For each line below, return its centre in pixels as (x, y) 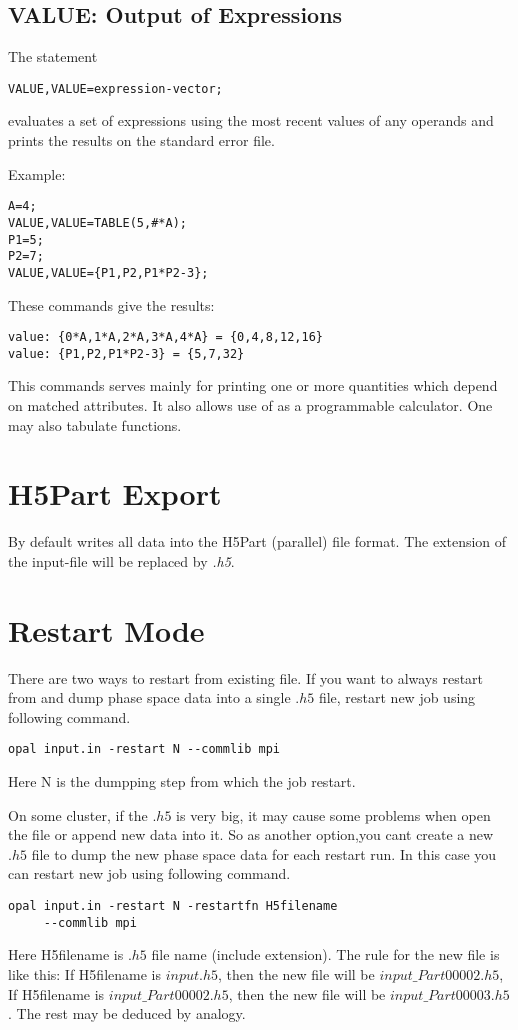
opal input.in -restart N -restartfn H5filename (173, 906)
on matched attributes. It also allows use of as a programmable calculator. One (250, 405)
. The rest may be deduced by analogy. (127, 1013)
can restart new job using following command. (149, 873)
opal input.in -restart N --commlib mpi (144, 749)
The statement (53, 56)
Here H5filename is (66, 954)
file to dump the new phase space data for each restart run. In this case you (264, 853)
